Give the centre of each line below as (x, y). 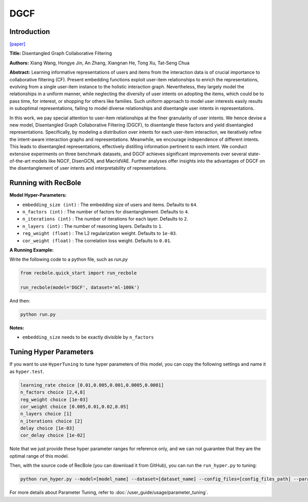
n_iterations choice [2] (52, 421)
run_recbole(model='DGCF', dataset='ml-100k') (80, 288)
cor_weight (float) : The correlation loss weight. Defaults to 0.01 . (97, 240)
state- (254, 154)
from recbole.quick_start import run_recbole (79, 273)
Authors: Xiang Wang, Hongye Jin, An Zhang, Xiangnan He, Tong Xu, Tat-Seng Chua (100, 63)
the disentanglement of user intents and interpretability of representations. (88, 168)
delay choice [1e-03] (47, 428)
